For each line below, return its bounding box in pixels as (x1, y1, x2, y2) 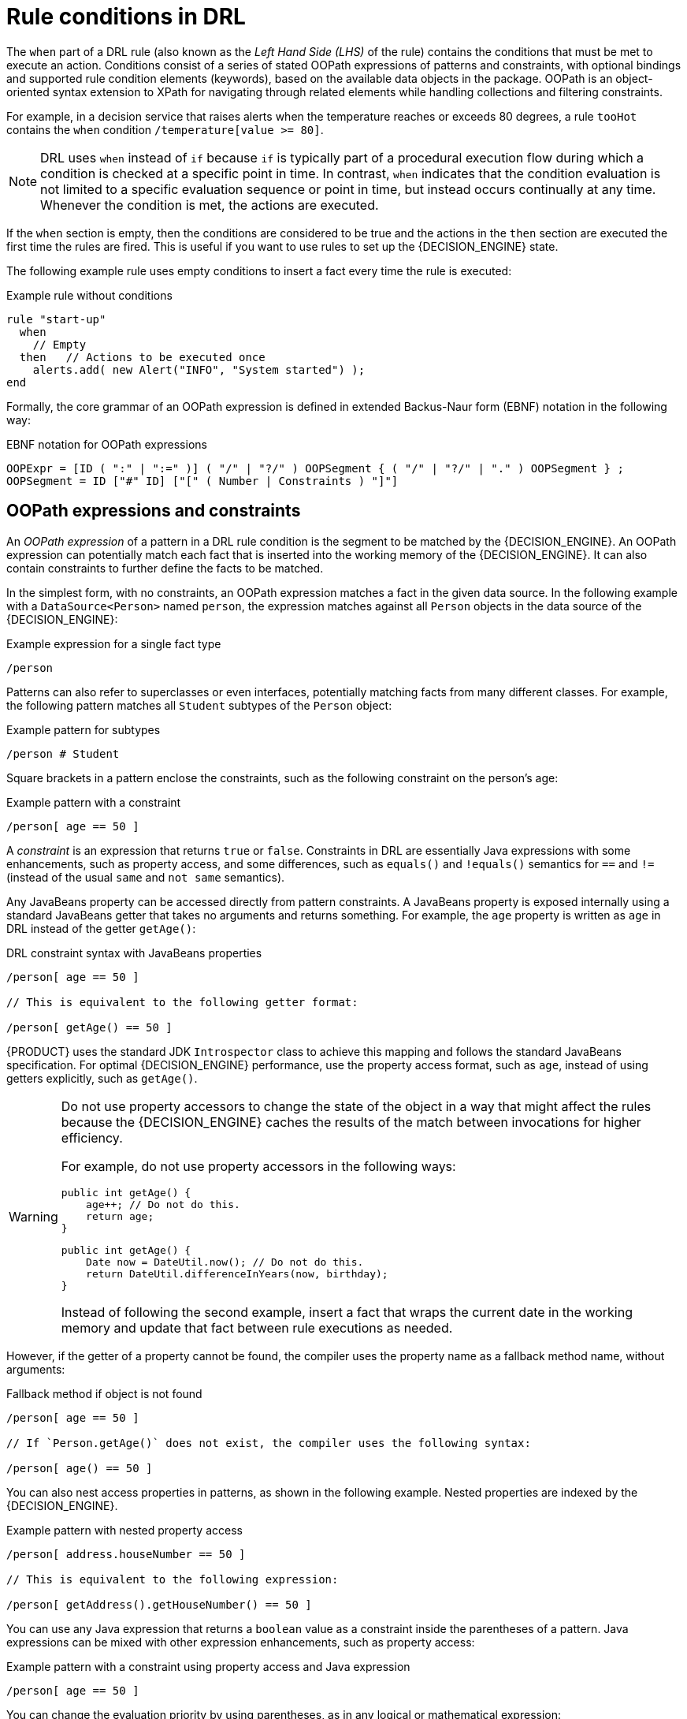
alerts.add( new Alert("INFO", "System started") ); (32, 363, 366, 376)
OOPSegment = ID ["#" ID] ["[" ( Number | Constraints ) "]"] (6, 474, 399, 487)
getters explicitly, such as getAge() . (6, 1071, 198, 1085)
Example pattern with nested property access (6, 1523, 243, 1537)
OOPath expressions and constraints (6, 501, 301, 521)
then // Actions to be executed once (19, 350, 266, 364)
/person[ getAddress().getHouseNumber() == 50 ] (6, 1598, 312, 1611)
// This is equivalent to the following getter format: (6, 995, 358, 1009)
